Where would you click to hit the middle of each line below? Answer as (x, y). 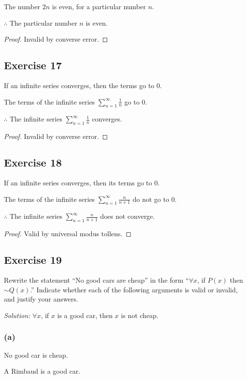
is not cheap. (140, 315)
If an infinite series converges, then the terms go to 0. (83, 85)
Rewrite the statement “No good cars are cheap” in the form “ (96, 280)
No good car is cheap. (36, 355)
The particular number (43, 23)
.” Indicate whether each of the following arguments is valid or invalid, (134, 289)
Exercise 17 (33, 65)
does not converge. (128, 216)
